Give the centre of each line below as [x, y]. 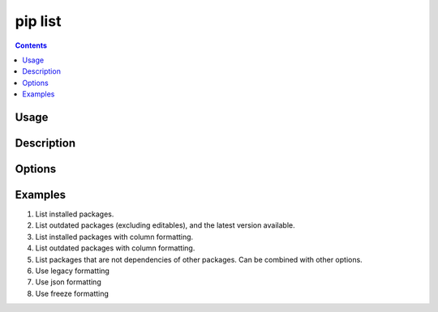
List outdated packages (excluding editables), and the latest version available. [165, 225]
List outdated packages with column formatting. [115, 248]
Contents [31, 45]
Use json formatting [68, 282]
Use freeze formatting [72, 293]
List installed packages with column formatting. [114, 237]
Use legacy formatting [72, 271]
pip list [38, 21]
